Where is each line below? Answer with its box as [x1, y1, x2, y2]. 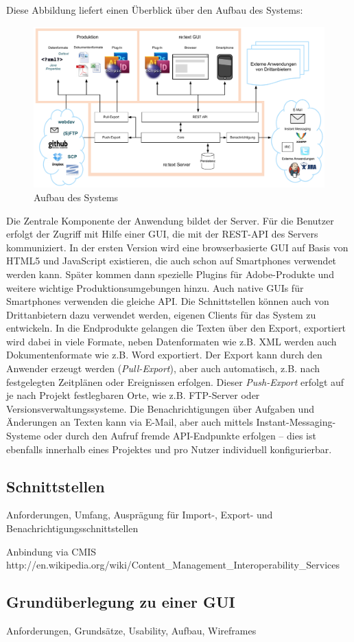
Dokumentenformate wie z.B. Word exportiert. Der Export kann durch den [6, 347, 322, 362]
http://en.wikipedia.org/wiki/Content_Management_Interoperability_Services [6, 558, 340, 572]
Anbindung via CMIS [6, 544, 97, 558]
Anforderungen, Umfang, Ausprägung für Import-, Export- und [6, 507, 273, 522]
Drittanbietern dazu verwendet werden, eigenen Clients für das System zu [6, 307, 316, 321]
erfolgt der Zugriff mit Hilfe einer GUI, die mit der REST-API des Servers [6, 227, 318, 241]
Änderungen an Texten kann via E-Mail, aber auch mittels [6, 415, 253, 429]
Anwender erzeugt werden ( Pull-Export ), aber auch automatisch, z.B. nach [6, 361, 320, 376]
